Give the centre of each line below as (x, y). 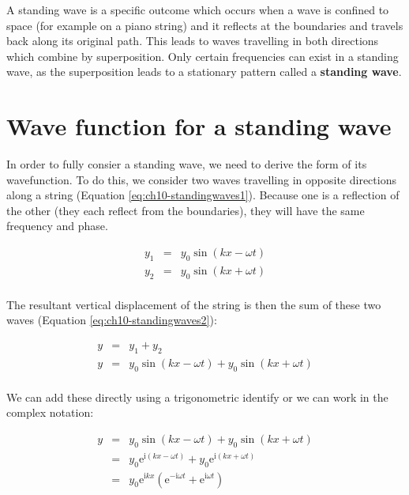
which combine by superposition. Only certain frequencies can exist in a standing (203, 56)
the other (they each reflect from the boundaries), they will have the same (186, 210)
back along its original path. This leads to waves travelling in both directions (193, 41)
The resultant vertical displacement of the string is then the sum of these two (194, 304)
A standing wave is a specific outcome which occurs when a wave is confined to (198, 9)
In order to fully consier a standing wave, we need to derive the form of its (187, 164)
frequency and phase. (57, 226)
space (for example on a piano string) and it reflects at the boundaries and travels (205, 25)
